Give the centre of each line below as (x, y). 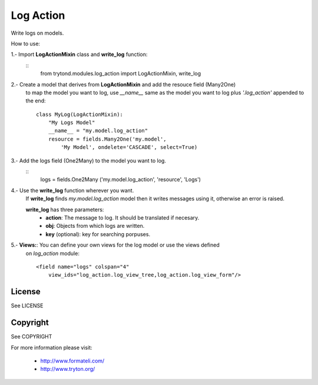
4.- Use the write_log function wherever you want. (72, 190)
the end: (36, 101)
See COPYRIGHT (32, 337)
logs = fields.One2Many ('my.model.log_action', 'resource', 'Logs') (121, 180)
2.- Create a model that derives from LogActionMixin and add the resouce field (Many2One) (123, 84)
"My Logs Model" (72, 123)
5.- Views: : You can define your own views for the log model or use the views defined (115, 245)
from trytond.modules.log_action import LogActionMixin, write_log (121, 74)
